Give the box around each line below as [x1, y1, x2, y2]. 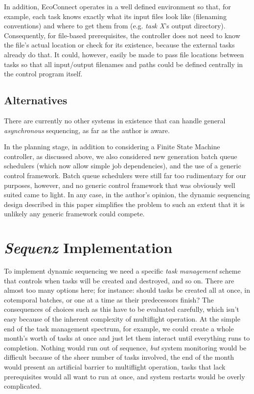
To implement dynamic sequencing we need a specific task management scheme [4, 266, 241, 276]
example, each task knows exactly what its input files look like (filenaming [4, 11, 227, 21]
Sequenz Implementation [4, 237, 173, 258]
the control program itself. [4, 69, 83, 79]
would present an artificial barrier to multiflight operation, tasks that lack [4, 361, 226, 371]
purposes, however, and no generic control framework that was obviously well [4, 180, 235, 190]
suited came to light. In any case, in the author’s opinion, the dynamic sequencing [4, 189, 250, 200]
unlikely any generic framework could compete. [4, 209, 145, 219]
